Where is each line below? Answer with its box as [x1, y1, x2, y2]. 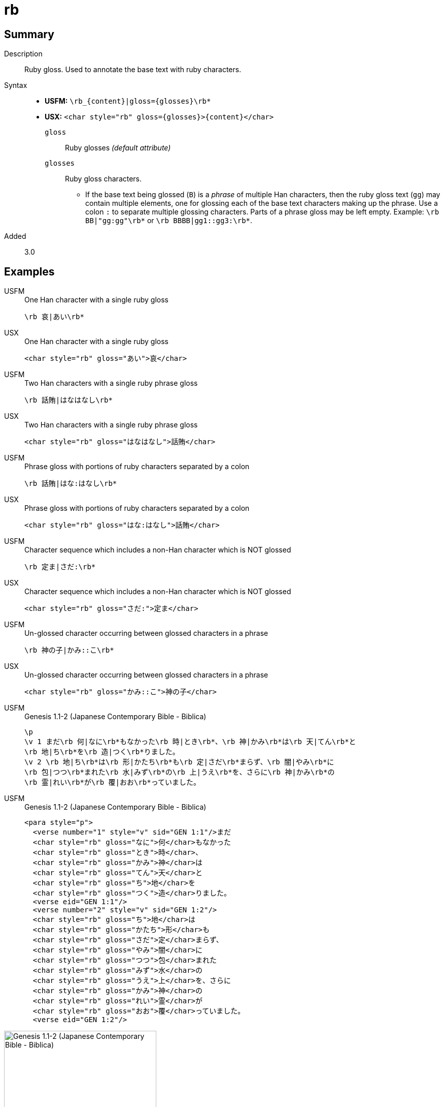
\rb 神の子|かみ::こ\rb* [24, 646, 114, 655]
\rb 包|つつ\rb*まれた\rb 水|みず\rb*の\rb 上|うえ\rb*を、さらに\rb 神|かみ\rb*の [24, 768, 335, 777]
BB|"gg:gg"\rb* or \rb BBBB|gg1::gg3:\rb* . [85, 216, 253, 225]
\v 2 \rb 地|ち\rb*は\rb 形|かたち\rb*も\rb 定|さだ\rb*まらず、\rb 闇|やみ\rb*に [24, 758, 334, 766]
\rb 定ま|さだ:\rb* [24, 563, 96, 571]
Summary [4, 27, 54, 41]
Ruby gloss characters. [65, 174, 142, 183]
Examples [4, 265, 55, 278]
